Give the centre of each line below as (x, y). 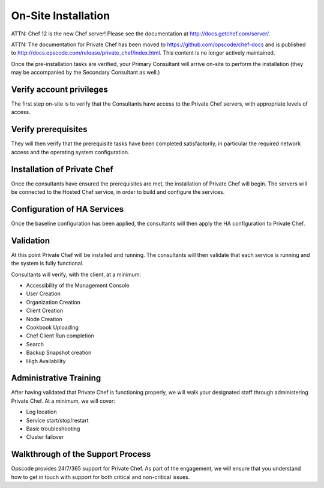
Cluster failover (45, 437)
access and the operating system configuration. (70, 152)
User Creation (43, 294)
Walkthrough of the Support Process (81, 454)
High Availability (46, 361)
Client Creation (45, 311)
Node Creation (44, 319)
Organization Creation (53, 302)
